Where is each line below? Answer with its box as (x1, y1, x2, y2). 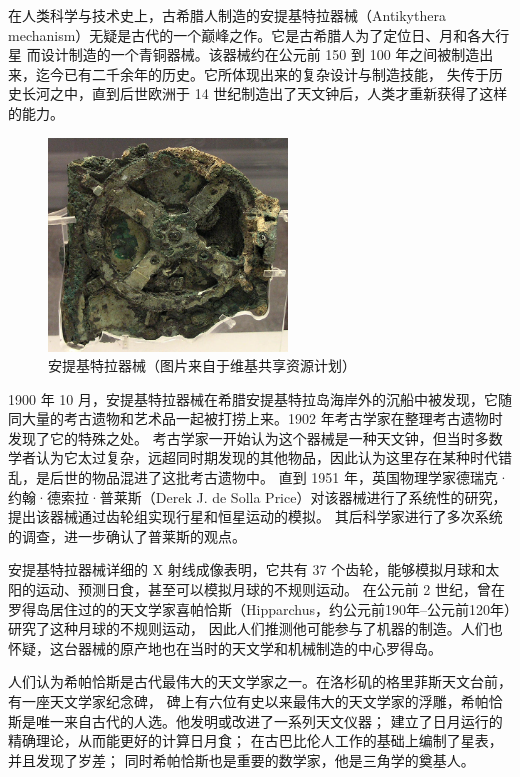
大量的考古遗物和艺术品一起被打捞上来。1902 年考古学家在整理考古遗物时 (21, 408, 503, 429)
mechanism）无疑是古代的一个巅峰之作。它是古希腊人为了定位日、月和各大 (8, 24, 496, 45)
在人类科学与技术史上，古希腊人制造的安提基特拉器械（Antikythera (8, 5, 446, 25)
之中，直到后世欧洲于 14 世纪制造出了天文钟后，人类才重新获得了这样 (49, 83, 508, 104)
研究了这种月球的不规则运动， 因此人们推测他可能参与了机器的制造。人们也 (8, 618, 503, 639)
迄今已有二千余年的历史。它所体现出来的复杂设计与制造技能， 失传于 (35, 63, 489, 84)
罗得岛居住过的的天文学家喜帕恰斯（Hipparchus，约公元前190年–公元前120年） (8, 598, 511, 619)
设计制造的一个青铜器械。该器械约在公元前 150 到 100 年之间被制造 (40, 44, 480, 65)
